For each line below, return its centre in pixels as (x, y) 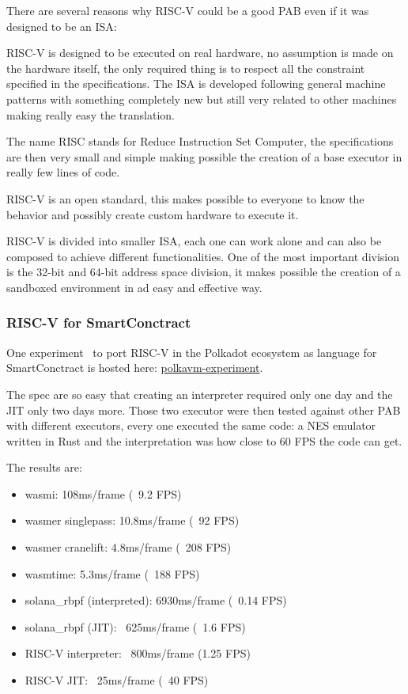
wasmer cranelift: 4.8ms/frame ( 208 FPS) (128, 547)
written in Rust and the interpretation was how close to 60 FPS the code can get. (204, 440)
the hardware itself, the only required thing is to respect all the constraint (186, 68)
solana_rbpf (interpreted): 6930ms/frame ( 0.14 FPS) (156, 600)
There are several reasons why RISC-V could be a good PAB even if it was (188, 10)
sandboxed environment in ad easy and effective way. (134, 287)
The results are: (44, 467)
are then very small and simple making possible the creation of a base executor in (204, 156)
